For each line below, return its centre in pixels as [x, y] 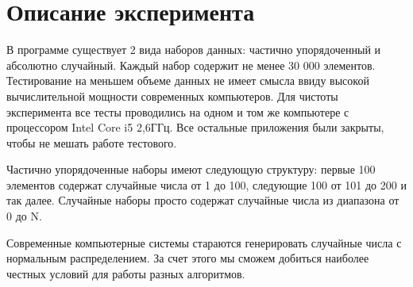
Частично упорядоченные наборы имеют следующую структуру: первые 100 [191, 169]
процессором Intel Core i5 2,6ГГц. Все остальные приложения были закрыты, [195, 127]
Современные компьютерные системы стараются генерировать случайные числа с [204, 242]
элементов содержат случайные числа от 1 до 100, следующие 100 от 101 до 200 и [206, 184]
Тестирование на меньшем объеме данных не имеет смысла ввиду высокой [188, 80]
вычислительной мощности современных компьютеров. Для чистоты [172, 96]
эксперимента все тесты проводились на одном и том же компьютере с [178, 111]
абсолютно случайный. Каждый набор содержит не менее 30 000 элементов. [191, 65]
